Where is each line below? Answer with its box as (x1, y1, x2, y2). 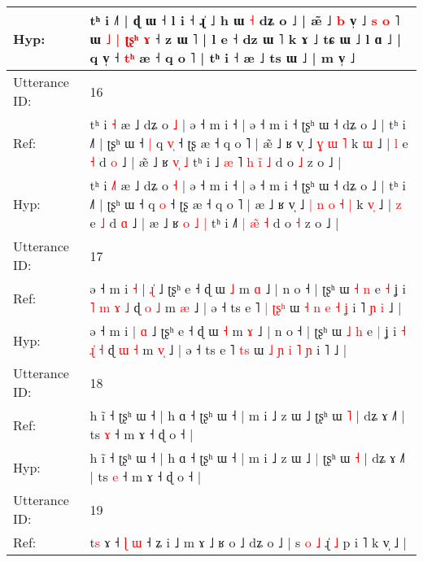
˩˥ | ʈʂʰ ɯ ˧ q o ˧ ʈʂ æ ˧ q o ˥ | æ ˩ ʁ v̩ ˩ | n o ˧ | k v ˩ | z (89, 194, 402, 213)
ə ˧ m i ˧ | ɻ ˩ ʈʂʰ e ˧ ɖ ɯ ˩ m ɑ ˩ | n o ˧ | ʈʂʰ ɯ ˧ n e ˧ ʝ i (89, 279, 406, 298)
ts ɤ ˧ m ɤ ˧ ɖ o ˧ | (89, 425, 194, 443)
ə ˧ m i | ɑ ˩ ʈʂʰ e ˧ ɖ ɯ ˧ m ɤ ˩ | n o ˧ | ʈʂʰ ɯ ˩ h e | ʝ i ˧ (89, 321, 407, 340)
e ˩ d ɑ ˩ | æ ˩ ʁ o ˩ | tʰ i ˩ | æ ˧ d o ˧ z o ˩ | (89, 213, 339, 232)
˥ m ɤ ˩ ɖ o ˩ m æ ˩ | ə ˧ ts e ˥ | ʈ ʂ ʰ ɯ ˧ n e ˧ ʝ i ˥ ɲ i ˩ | (89, 298, 402, 316)
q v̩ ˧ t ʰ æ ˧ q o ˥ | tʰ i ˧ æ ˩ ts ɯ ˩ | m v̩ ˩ (89, 48, 355, 67)
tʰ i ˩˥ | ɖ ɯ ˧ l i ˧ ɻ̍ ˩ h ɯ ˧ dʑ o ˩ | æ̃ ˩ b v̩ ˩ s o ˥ (89, 11, 400, 29)
